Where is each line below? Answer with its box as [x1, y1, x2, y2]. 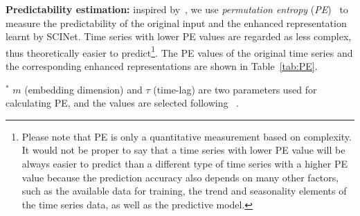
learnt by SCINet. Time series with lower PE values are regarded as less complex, [6, 29, 352, 44]
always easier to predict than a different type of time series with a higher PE [21, 156, 348, 170]
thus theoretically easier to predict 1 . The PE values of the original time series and [6, 43, 353, 60]
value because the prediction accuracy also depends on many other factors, [21, 170, 339, 184]
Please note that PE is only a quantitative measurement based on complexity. [21, 129, 352, 143]
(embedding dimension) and [24, 82, 143, 96]
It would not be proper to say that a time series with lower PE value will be [21, 143, 345, 157]
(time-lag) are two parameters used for [153, 82, 317, 96]
